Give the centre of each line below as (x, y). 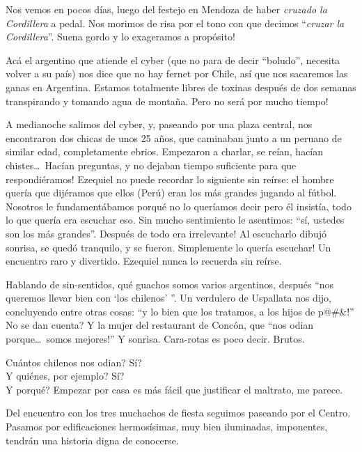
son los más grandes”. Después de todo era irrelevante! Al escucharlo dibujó (166, 233)
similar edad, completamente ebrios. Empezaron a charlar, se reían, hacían (165, 151)
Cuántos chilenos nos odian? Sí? (74, 362)
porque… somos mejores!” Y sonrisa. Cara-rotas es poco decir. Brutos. (155, 339)
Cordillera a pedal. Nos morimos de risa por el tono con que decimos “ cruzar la (175, 23)
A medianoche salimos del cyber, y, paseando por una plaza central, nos (159, 124)
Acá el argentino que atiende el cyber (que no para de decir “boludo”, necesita (173, 60)
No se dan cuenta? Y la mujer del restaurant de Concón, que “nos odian (160, 325)
